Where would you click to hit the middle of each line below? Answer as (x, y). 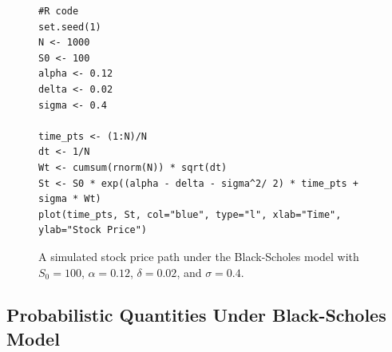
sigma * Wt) (70, 199)
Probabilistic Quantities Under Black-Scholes (196, 315)
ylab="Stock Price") (93, 230)
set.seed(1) (70, 27)
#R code (59, 11)
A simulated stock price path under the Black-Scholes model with (199, 256)
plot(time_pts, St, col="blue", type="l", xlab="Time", (190, 214)
